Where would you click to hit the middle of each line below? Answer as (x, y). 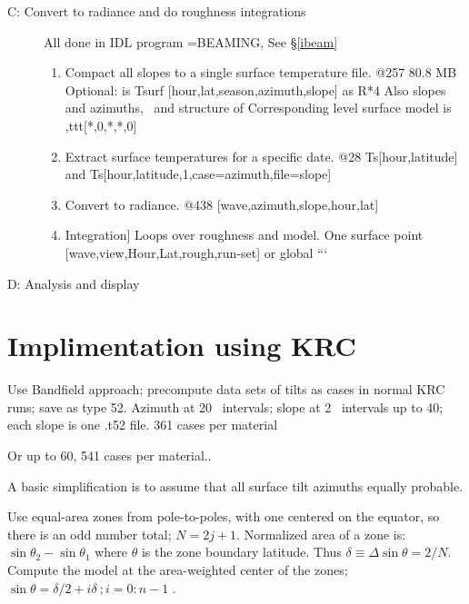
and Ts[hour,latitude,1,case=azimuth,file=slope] (198, 174)
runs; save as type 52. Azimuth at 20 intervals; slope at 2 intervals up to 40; (225, 406)
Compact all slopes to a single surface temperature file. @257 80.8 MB (261, 72)
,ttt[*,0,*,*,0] (101, 125)
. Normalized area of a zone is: (321, 534)
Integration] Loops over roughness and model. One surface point (244, 235)
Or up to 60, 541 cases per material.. (110, 455)
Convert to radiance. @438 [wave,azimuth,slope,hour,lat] (222, 204)
